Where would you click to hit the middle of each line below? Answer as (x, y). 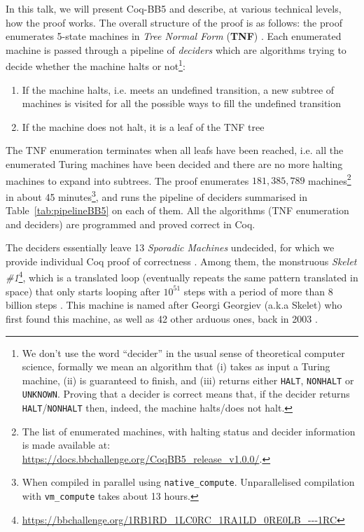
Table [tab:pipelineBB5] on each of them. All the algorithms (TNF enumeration (177, 210)
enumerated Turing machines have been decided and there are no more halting (174, 164)
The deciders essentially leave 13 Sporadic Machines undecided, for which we (170, 247)
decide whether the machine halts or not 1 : (96, 65)
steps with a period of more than (254, 291)
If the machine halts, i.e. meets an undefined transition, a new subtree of (178, 89)
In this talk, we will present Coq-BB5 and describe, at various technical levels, (174, 8)
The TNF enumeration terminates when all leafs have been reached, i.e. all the (175, 150)
